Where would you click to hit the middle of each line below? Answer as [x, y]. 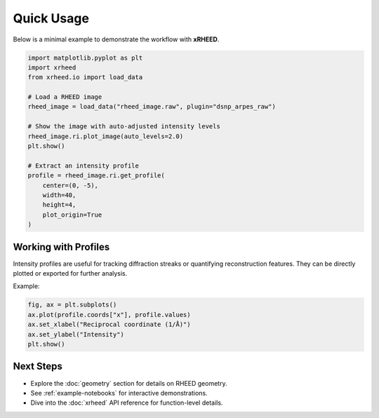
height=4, [59, 205]
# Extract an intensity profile [84, 166]
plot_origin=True [72, 215]
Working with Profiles [61, 247]
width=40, [59, 195]
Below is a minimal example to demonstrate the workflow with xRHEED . [116, 39]
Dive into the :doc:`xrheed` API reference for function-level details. [127, 403]
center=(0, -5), [70, 185]
